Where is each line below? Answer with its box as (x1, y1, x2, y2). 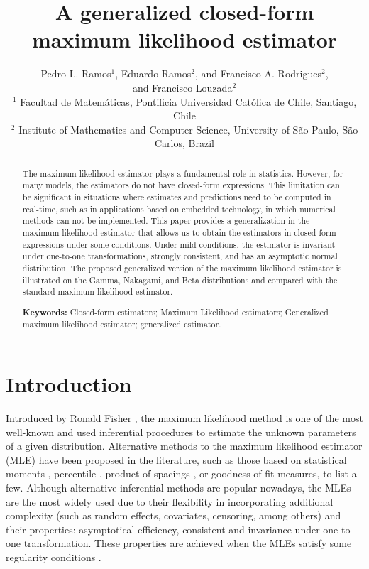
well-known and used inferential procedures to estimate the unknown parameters (6, 424, 356, 439)
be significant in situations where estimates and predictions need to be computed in (22, 190, 331, 202)
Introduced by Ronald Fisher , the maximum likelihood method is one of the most (6, 411, 363, 426)
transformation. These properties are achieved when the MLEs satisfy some (23, 536, 352, 551)
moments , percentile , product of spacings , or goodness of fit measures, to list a (6, 466, 357, 481)
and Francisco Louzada (132, 80, 233, 94)
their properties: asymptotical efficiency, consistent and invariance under (6, 521, 320, 536)
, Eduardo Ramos (115, 66, 192, 81)
